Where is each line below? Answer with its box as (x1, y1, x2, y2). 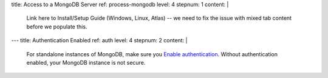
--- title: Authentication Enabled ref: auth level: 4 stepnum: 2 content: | (11, 37, 188, 44)
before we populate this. (26, 23, 87, 30)
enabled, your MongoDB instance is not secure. (26, 59, 146, 66)
